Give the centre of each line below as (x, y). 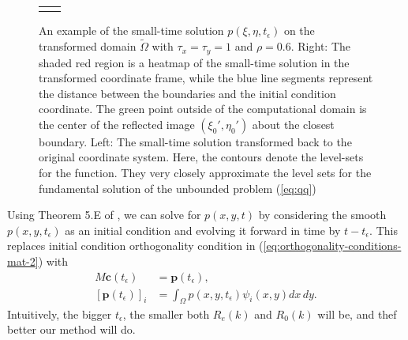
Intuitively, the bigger (60, 314)
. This (384, 230)
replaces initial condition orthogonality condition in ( (135, 246)
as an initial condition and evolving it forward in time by (203, 230)
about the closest (293, 124)
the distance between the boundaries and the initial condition (187, 93)
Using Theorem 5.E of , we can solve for (104, 215)
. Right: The (321, 46)
